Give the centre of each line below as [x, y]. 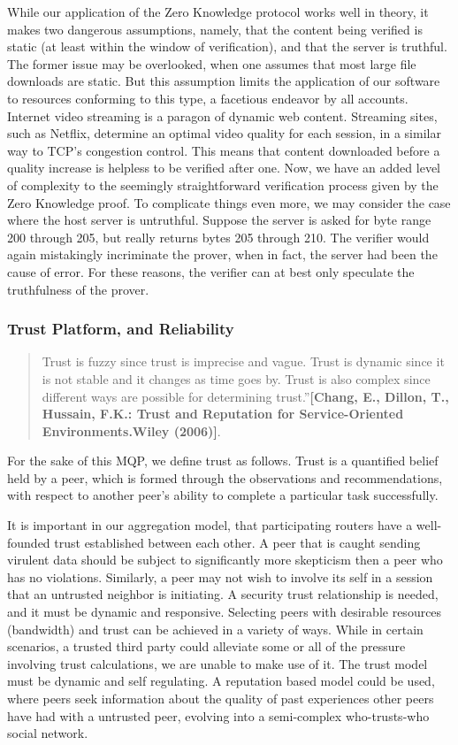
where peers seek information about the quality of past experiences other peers [221, 698]
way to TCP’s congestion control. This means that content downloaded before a [224, 150]
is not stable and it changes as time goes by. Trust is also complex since [236, 378]
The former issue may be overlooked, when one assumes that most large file [212, 63]
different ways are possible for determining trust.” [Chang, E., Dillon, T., [245, 396]
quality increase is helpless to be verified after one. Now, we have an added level [224, 168]
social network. [48, 733]
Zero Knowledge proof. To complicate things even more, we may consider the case [229, 202]
